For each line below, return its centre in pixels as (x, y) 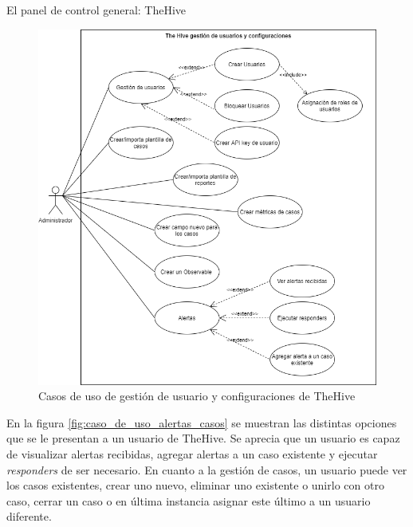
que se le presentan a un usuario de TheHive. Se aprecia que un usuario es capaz (203, 438)
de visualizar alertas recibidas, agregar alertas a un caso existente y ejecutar (192, 453)
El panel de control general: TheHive (96, 10)
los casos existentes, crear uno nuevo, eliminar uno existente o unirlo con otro (195, 485)
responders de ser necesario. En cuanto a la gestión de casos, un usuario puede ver (207, 469)
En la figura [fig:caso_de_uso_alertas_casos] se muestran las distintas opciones (202, 422)
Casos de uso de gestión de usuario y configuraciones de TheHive (197, 396)
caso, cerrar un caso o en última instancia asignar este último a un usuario (189, 500)
